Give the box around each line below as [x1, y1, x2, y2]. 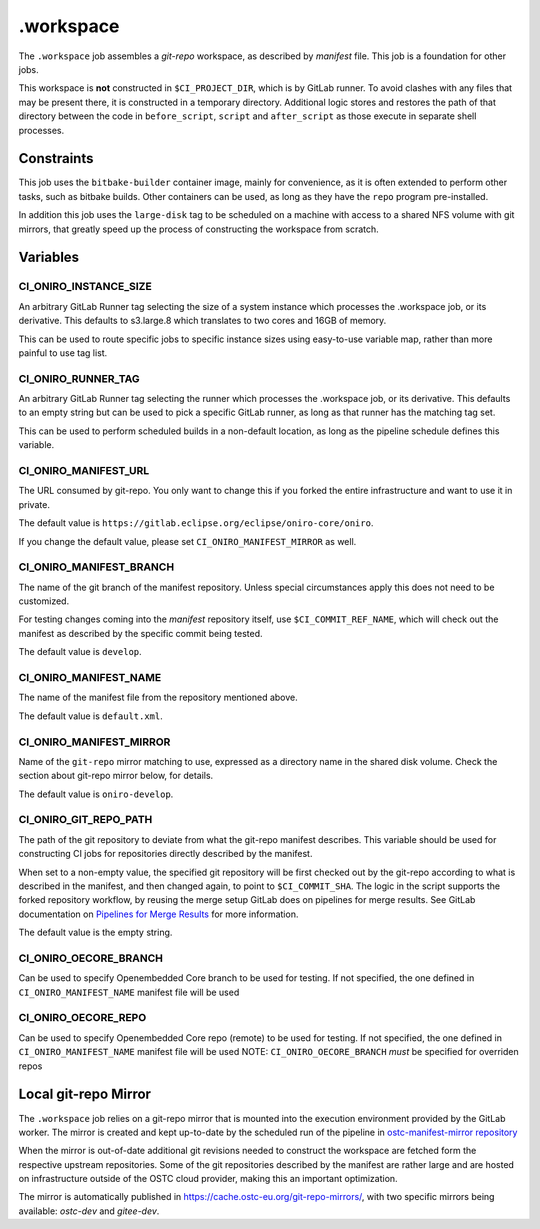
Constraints [18, 150, 94, 167]
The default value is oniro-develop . [18, 788, 174, 800]
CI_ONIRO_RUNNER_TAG [18, 371, 140, 385]
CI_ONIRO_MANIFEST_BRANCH [18, 560, 175, 574]
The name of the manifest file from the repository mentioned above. [18, 691, 299, 704]
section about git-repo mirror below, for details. [18, 770, 214, 782]
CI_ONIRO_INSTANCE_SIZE [18, 280, 152, 294]
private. [18, 498, 50, 510]
